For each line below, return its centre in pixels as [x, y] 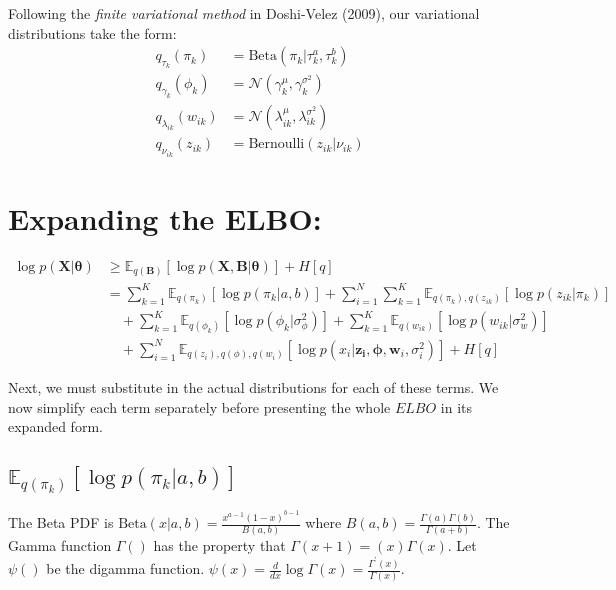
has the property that [219, 545]
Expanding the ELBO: [165, 217]
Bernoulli [276, 144]
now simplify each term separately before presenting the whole [199, 406]
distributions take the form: [92, 32]
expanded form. [55, 426]
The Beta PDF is [61, 522]
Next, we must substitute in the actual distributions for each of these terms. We [253, 386]
